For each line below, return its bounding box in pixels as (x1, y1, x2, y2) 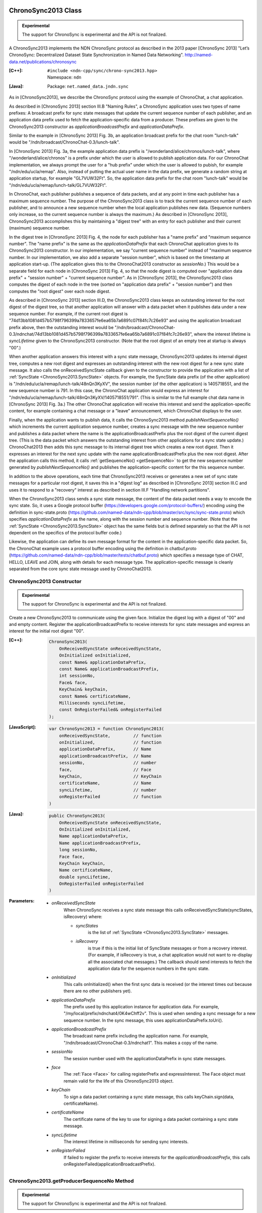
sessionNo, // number (59, 760, 157, 766)
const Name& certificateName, (59, 693, 131, 699)
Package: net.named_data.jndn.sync (47, 83, 129, 89)
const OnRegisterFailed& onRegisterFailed (59, 707, 162, 713)
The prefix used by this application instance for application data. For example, (64, 1003, 219, 1009)
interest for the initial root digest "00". (9, 628, 84, 634)
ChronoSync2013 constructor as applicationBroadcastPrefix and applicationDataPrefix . (9, 124, 184, 130)
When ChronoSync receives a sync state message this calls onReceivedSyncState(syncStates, (64, 907, 253, 913)
